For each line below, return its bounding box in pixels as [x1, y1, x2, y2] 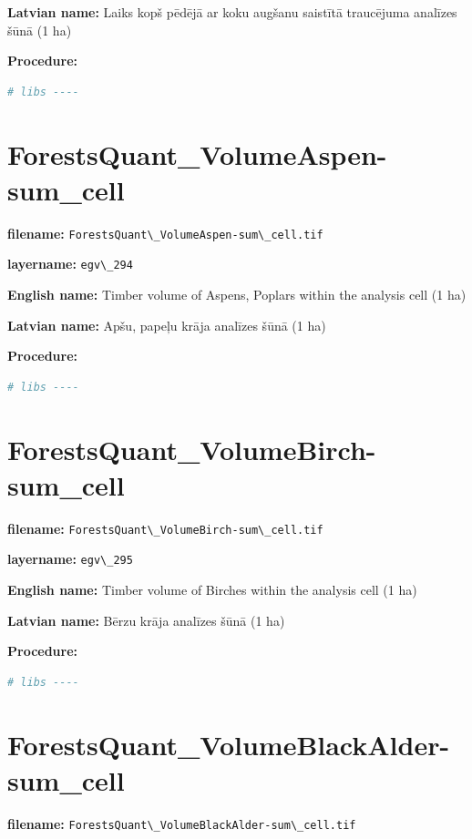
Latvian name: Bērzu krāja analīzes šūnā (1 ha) [7, 610, 285, 629]
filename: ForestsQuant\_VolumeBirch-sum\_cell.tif [7, 518, 323, 537]
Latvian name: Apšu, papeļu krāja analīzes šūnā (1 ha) [7, 315, 326, 334]
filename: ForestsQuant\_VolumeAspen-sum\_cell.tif [7, 223, 323, 242]
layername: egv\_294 [7, 254, 133, 273]
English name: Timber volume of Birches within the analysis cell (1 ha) [7, 580, 417, 599]
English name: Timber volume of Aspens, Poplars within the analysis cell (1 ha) [7, 285, 467, 303]
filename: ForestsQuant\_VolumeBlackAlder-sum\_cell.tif [7, 813, 356, 833]
